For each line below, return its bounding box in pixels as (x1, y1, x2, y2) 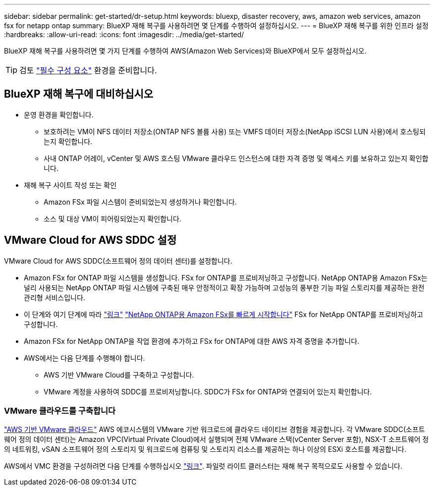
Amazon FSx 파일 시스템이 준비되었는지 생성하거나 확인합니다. (44, 197, 237, 206)
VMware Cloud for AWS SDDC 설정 (4, 234, 177, 247)
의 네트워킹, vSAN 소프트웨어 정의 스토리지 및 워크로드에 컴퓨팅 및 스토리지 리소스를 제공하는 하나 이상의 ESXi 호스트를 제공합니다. (4, 445, 407, 454)
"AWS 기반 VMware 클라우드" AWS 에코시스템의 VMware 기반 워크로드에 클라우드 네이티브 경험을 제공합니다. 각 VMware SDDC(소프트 (4, 425, 425, 434)
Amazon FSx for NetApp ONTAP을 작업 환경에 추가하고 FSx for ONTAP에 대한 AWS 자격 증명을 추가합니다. (24, 336, 360, 345)
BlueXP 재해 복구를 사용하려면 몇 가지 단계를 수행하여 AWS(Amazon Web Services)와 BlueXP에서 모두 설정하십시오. (4, 47, 367, 55)
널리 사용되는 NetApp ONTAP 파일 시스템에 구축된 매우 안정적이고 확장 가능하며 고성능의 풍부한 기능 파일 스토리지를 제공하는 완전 (24, 283, 425, 292)
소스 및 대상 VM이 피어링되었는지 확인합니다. (44, 214, 181, 223)
